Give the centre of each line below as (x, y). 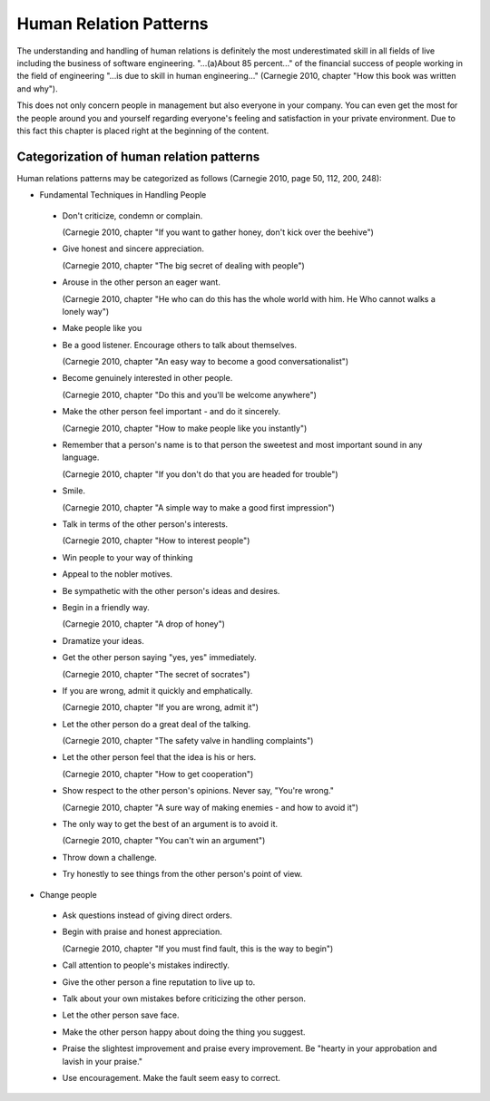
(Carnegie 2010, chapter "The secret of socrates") (156, 674)
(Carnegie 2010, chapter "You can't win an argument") (164, 841)
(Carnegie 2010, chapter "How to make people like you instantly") (185, 428)
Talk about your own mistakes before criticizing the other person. (184, 999)
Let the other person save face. (121, 1015)
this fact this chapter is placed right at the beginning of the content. (143, 131)
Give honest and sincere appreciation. (133, 248)
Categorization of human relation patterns (138, 156)
